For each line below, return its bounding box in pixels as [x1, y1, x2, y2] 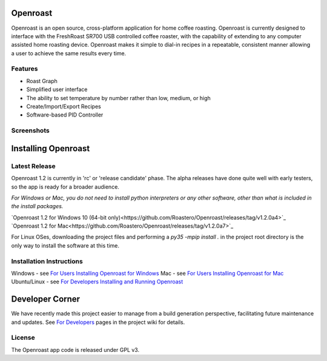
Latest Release [11, 161, 56, 170]
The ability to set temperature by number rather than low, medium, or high [26, 94, 211, 101]
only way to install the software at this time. [11, 241, 119, 249]
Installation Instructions [11, 257, 83, 265]
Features [11, 64, 38, 73]
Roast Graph [26, 77, 58, 84]
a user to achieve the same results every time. [11, 49, 127, 57]
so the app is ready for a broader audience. [11, 183, 119, 191]
